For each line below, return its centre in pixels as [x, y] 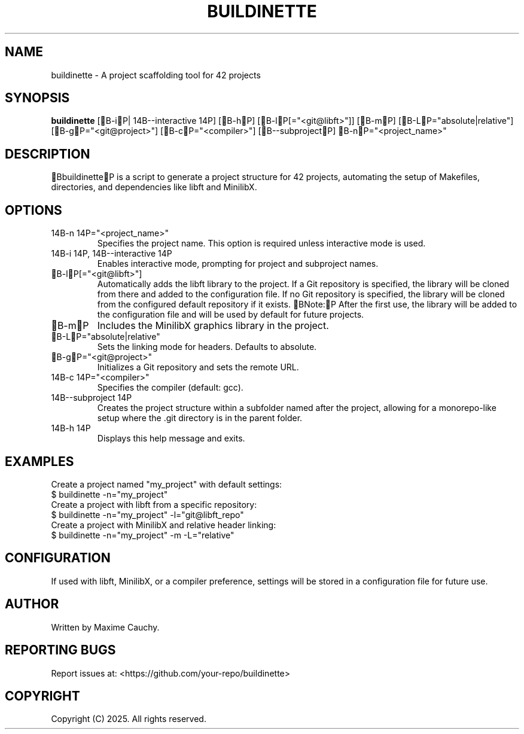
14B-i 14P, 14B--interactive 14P [112, 254]
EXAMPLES [39, 461]
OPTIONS [33, 210]
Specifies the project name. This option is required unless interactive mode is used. [261, 243]
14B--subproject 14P [92, 398]
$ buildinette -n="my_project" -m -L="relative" [143, 535]
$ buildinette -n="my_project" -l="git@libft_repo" [147, 514]
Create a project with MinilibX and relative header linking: [164, 525]
